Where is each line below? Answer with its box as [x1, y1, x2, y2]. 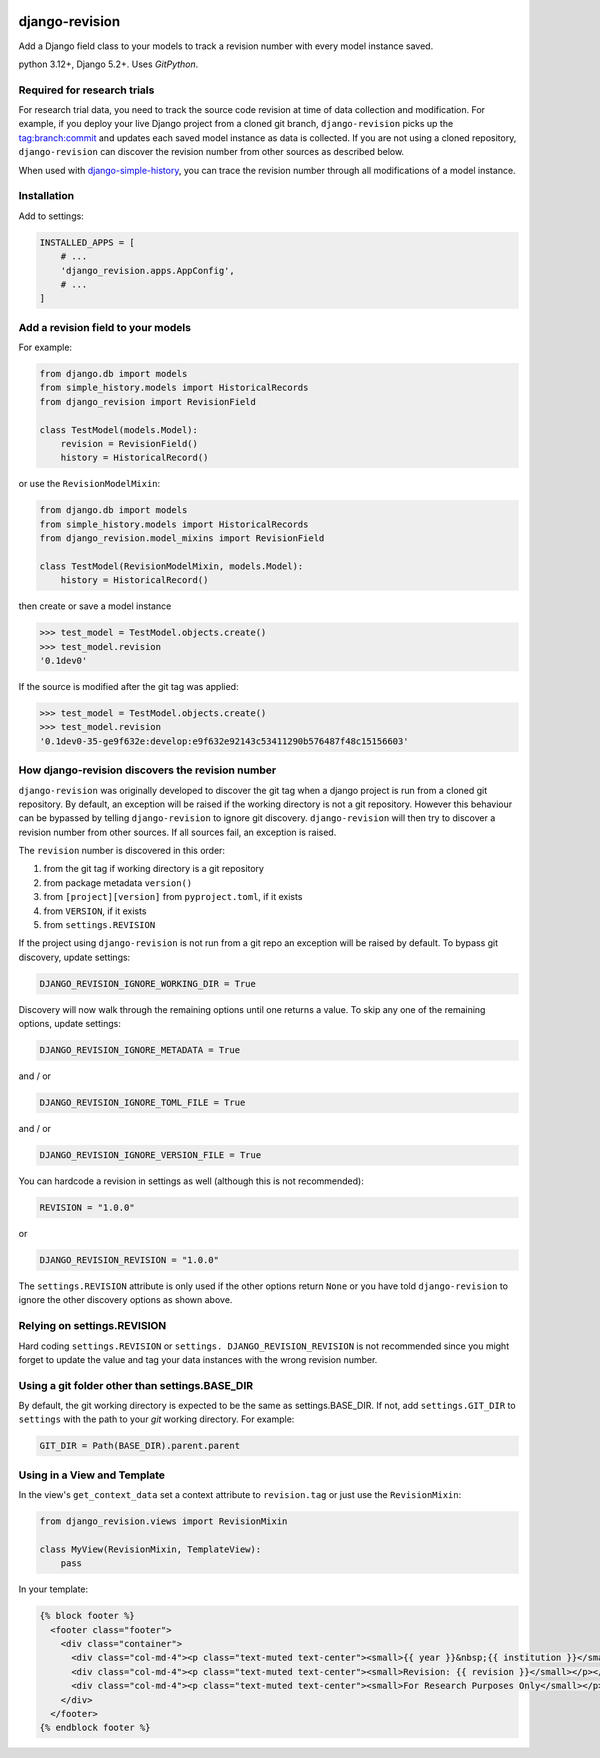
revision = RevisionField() [60, 438, 199, 449]
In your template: [18, 1583, 89, 1595]
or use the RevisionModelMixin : [18, 478, 161, 490]
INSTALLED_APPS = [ [39, 236, 135, 248]
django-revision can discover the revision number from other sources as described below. [18, 146, 405, 158]
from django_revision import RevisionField [39, 396, 257, 407]
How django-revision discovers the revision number [18, 763, 277, 777]
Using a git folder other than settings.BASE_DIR [18, 1378, 254, 1392]
